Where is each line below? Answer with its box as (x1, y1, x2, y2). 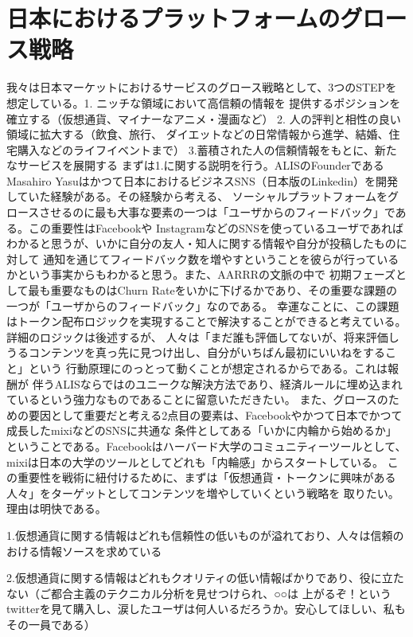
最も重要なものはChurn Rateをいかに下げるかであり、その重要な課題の (28, 282, 398, 299)
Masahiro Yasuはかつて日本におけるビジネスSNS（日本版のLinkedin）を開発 (6, 172, 398, 189)
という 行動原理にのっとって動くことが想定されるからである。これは (28, 360, 388, 376)
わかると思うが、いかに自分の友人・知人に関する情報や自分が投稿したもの (6, 235, 396, 252)
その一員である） (6, 616, 95, 632)
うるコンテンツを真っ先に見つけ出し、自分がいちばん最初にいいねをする (6, 344, 385, 361)
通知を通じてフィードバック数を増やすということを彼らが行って (43, 250, 377, 267)
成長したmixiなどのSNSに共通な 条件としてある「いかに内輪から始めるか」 (6, 422, 397, 439)
